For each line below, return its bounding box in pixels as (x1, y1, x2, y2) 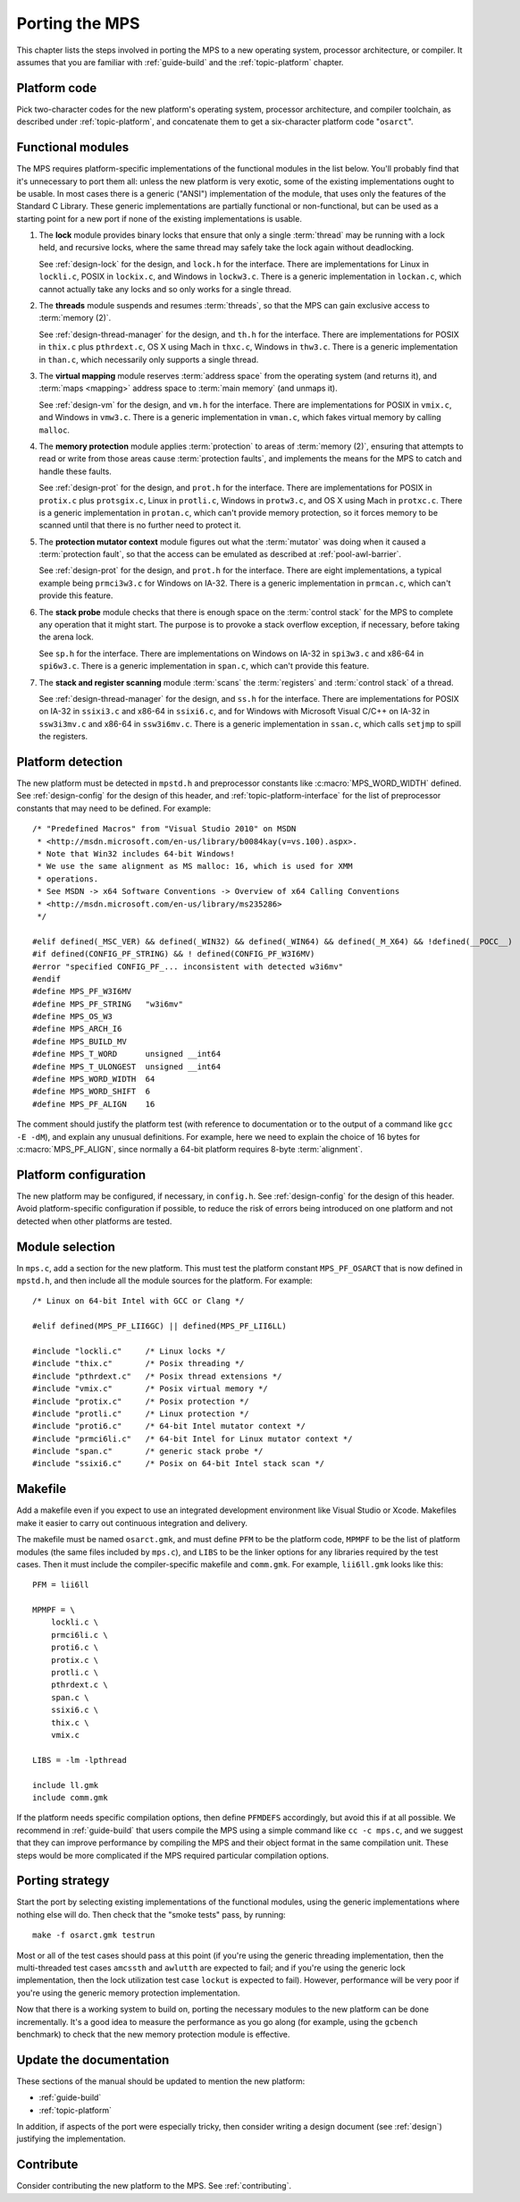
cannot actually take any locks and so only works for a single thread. (38, 283, 292, 294)
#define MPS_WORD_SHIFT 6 (32, 1086, 151, 1097)
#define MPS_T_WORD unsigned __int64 (32, 1049, 222, 1059)
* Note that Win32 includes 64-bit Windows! (37, 849, 236, 859)
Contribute (16, 2157, 79, 2172)
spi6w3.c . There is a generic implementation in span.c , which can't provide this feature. (38, 661, 370, 671)
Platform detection (16, 754, 123, 769)
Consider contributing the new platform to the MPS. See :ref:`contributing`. (16, 2181, 292, 2191)
